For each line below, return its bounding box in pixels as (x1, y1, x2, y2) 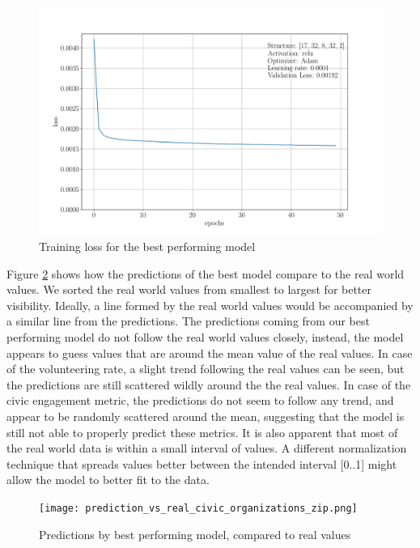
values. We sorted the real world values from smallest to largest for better (6, 281, 372, 298)
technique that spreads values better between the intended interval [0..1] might (6, 455, 397, 472)
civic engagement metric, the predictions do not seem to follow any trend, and (6, 392, 394, 409)
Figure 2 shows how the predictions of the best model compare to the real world (6, 265, 405, 282)
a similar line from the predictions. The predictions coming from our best (6, 312, 370, 329)
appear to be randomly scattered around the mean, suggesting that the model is (6, 407, 405, 424)
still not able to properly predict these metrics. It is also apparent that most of (6, 423, 398, 440)
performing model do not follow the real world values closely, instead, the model (6, 328, 404, 345)
